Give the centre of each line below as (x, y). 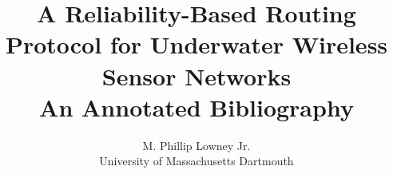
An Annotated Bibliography (196, 107)
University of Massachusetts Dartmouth (196, 161)
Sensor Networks (196, 75)
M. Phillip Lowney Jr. (196, 145)
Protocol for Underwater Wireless (196, 44)
